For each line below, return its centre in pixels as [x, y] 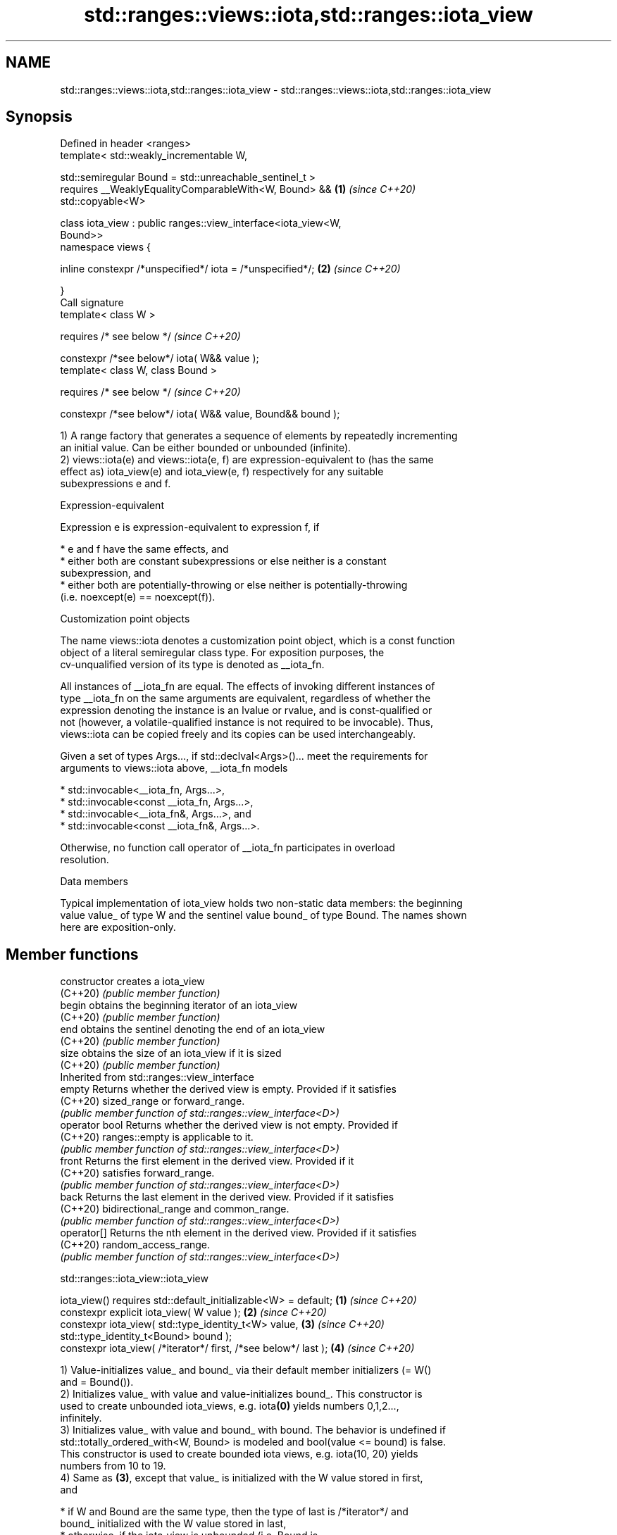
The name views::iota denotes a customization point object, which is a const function [258, 641]
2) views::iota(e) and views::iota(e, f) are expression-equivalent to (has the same [247, 460]
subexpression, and [106, 573]
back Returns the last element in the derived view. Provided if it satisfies [227, 1197]
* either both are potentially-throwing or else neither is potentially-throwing [234, 585]
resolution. [85, 860]
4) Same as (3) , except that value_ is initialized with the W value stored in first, [242, 1478]
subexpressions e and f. [116, 484]
